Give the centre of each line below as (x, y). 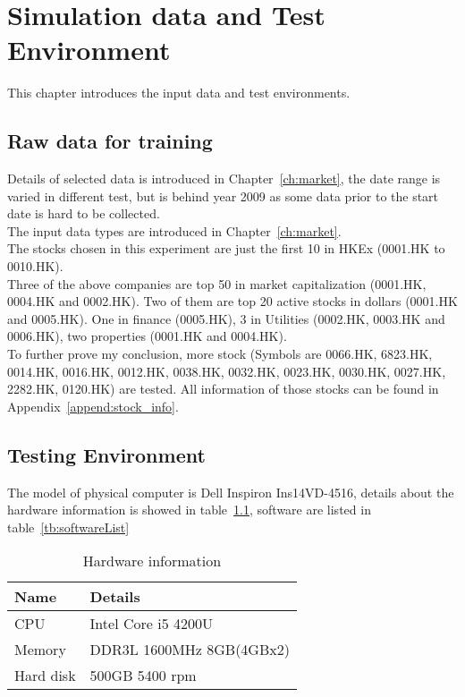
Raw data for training (110, 141)
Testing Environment (106, 454)
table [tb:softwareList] (68, 527)
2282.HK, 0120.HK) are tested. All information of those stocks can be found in (223, 389)
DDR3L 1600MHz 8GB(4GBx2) (190, 650)
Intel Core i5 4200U (151, 624)
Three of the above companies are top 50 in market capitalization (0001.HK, (217, 283)
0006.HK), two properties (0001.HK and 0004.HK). (147, 336)
